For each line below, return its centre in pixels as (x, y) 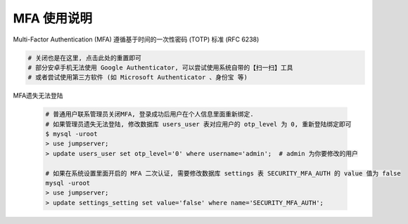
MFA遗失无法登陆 (38, 95)
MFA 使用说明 (53, 18)
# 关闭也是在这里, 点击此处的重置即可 (85, 58)
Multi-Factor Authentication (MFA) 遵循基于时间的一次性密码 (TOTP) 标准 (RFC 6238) (136, 39)
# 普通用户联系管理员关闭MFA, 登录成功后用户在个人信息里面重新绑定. (150, 114)
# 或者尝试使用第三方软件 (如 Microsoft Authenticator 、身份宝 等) (138, 78)
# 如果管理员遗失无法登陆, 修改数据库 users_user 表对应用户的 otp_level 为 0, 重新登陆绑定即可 (198, 124)
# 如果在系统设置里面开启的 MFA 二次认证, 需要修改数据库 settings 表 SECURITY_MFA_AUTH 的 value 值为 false (223, 173)
